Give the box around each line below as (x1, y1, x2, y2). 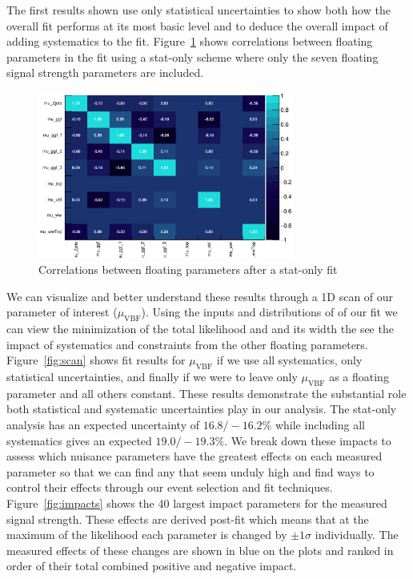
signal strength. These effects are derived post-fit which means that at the (6, 510, 369, 527)
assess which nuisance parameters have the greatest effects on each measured (6, 448, 383, 464)
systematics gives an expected (6, 432, 152, 448)
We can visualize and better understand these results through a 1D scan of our (6, 287, 394, 304)
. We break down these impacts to (224, 432, 391, 448)
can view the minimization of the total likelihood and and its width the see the (6, 320, 394, 336)
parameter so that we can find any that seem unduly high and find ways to (6, 463, 375, 480)
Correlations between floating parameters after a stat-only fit (38, 261, 338, 277)
